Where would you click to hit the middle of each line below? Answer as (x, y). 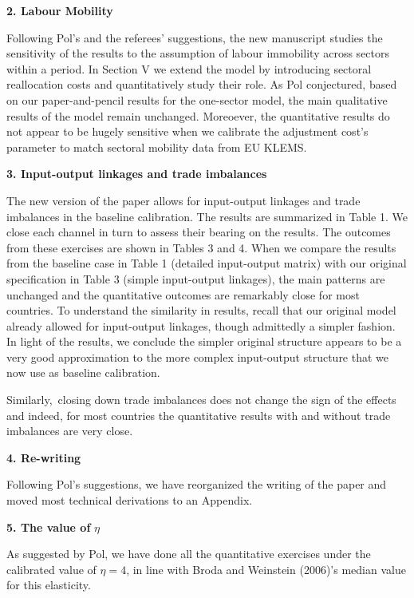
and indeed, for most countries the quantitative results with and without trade (199, 415)
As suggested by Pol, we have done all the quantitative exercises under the (189, 554)
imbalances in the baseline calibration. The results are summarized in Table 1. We (207, 216)
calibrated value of (51, 569)
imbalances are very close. (70, 431)
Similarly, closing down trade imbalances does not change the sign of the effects (201, 400)
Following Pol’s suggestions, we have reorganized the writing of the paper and (197, 484)
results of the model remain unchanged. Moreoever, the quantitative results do (198, 115)
